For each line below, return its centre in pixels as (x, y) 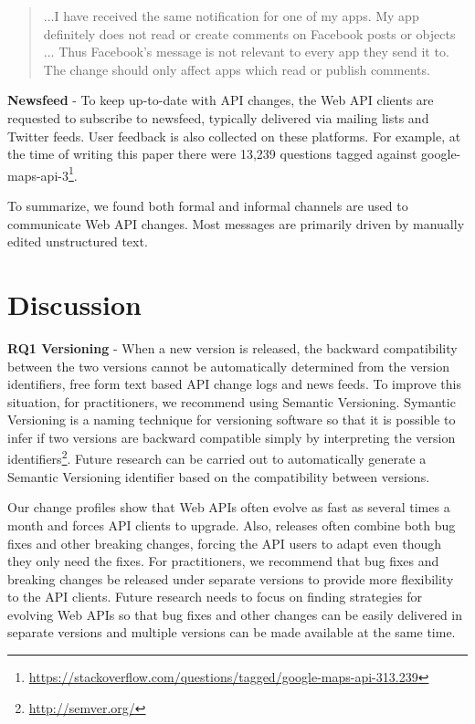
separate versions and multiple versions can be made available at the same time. (232, 632)
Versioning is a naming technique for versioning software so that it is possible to (232, 420)
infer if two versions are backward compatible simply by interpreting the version (232, 437)
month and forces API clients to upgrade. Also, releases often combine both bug (232, 525)
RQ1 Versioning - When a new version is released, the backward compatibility (232, 347)
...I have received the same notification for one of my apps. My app (231, 16)
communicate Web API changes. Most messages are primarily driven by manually (236, 223)
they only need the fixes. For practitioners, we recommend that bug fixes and (223, 561)
